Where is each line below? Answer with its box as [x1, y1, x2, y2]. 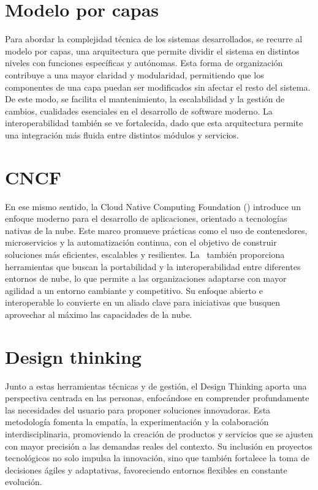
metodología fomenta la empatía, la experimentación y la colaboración [5, 415, 269, 428]
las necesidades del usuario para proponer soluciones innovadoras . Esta [5, 403, 271, 416]
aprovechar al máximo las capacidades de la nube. [5, 307, 192, 320]
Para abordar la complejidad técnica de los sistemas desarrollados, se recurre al [5, 32, 303, 45]
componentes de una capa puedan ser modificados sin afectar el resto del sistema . [5, 80, 311, 93]
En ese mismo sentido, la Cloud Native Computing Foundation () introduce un [5, 200, 301, 213]
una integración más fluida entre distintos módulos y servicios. [5, 128, 239, 141]
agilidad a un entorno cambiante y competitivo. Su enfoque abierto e [5, 284, 263, 296]
